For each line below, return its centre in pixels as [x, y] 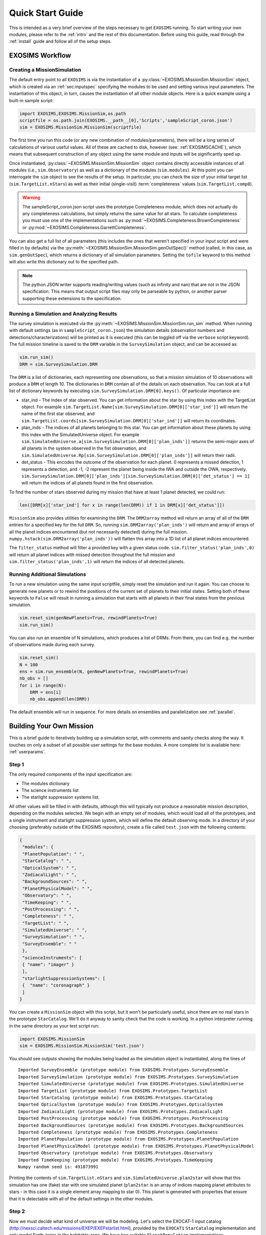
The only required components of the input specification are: [71, 774]
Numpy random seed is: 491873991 [58, 1167]
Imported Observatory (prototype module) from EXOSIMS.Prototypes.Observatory [115, 1153]
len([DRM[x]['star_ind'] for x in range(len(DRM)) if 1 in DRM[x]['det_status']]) [122, 505]
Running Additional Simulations [48, 574]
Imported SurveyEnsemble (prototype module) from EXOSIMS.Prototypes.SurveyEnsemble [123, 1070]
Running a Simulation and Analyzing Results [63, 314]
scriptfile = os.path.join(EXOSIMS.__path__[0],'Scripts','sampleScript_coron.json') [126, 121]
